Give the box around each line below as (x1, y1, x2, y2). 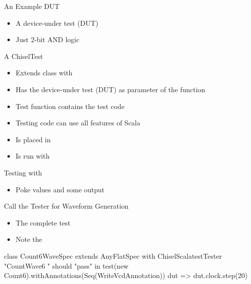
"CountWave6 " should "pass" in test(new (4, 260, 129, 271)
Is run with (15, 151, 50, 161)
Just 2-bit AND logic (15, 34, 80, 45)
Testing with (4, 167, 42, 177)
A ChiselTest (4, 51, 43, 61)
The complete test (15, 217, 71, 227)
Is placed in (15, 134, 51, 144)
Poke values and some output (15, 184, 105, 194)
